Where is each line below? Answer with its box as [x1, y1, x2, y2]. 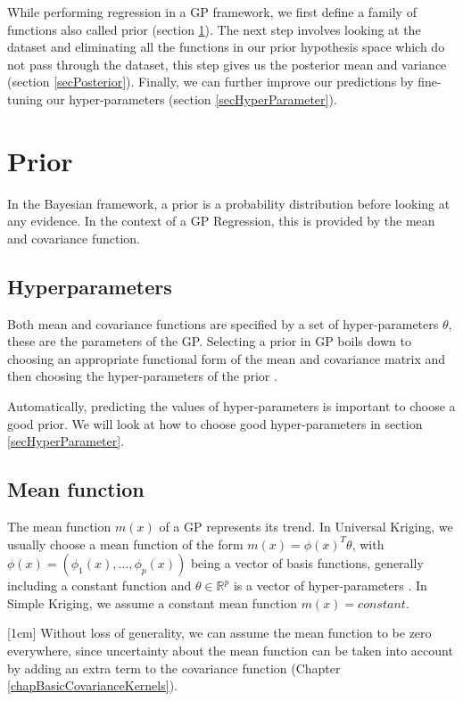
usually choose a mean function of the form [7, 534, 244, 553]
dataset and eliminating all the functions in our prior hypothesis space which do [7, 37, 445, 56]
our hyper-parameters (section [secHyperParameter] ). [46, 89, 337, 108]
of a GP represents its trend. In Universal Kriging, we [159, 517, 453, 536]
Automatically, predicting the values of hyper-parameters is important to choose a [7, 397, 456, 416]
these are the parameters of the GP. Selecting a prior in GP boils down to [7, 332, 411, 350]
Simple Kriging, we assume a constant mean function [7, 593, 297, 612]
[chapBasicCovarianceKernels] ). [7, 676, 178, 695]
